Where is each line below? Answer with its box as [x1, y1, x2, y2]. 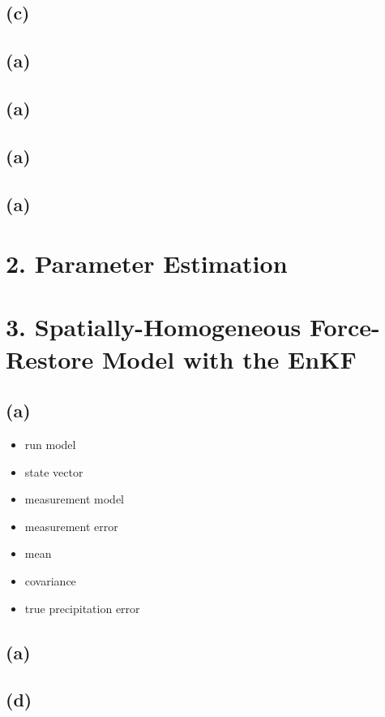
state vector [24, 463, 83, 480]
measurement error [24, 517, 118, 534]
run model [24, 436, 76, 453]
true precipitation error [24, 599, 140, 616]
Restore [6, 342, 94, 375]
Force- [310, 310, 380, 343]
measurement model [24, 490, 125, 508]
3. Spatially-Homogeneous [6, 310, 302, 343]
